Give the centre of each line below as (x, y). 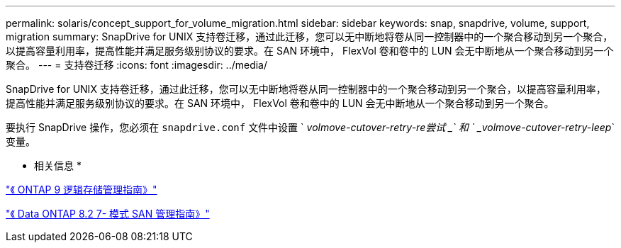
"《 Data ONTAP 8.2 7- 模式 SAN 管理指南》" (108, 214)
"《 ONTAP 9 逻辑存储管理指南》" (82, 190)
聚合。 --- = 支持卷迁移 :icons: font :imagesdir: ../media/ (137, 65)
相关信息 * (58, 165)
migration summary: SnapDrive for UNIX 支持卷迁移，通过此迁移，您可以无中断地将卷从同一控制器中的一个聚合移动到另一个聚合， (309, 36)
